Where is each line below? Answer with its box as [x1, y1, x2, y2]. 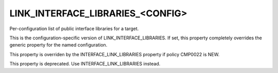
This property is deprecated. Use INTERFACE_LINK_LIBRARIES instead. [9, 61, 161, 67]
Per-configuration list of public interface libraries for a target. [9, 26, 139, 32]
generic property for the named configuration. [9, 42, 108, 48]
